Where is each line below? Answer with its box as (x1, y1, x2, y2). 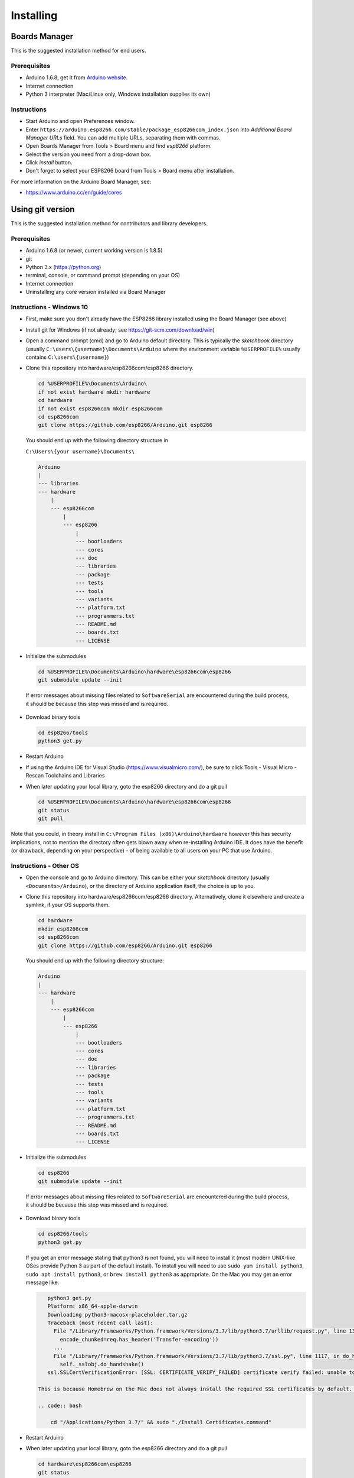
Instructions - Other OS (11, 861, 80, 870)
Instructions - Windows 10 (11, 303, 88, 312)
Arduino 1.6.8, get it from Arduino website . (25, 74, 128, 81)
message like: (25, 1279, 60, 1286)
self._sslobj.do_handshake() (60, 1361, 145, 1368)
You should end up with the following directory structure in (25, 437, 168, 444)
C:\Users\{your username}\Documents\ (25, 448, 135, 455)
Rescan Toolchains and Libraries (25, 772, 105, 779)
